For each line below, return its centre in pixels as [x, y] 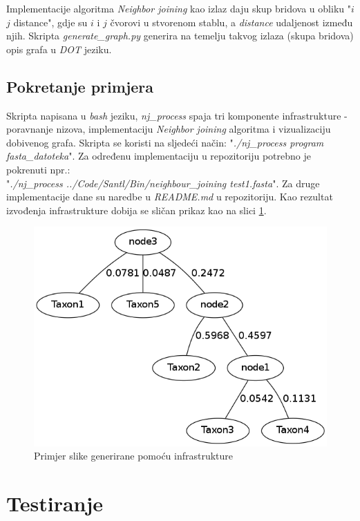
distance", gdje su [50, 22]
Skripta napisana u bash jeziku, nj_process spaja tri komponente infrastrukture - [177, 115]
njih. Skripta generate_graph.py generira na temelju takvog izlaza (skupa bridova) [180, 36]
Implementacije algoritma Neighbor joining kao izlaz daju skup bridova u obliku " [179, 8]
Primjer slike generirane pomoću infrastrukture [134, 456]
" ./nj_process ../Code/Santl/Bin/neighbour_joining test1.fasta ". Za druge [163, 183]
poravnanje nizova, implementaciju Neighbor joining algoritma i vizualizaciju [169, 129]
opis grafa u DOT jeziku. [59, 49]
